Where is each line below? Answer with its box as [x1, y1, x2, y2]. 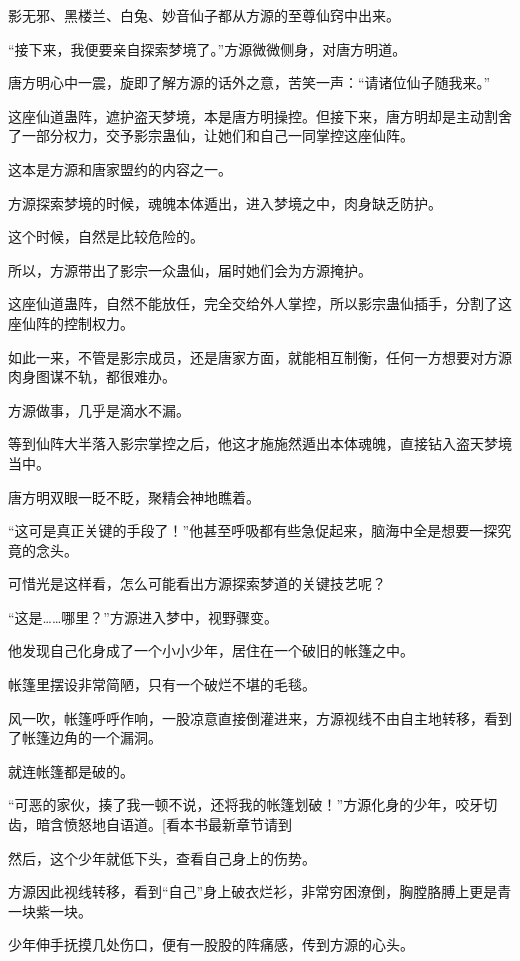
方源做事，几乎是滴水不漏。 [8, 399, 190, 420]
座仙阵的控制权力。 [8, 312, 134, 333]
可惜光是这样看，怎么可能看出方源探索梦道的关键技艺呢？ [8, 573, 386, 594]
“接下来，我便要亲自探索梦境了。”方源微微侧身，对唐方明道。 [8, 38, 407, 59]
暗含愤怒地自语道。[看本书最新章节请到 [35, 814, 292, 835]
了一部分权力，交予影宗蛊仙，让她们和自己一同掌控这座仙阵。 [8, 125, 414, 146]
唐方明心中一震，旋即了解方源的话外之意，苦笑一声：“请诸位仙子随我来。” [8, 72, 491, 93]
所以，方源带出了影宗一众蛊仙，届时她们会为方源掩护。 [8, 259, 372, 280]
